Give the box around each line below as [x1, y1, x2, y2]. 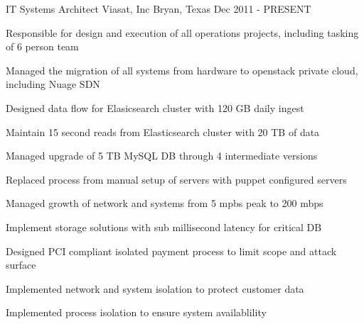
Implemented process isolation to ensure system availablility [6, 305, 267, 320]
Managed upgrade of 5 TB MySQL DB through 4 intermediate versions [6, 148, 318, 163]
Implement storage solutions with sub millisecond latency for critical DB [6, 219, 322, 234]
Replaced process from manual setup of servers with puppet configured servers [6, 172, 347, 186]
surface [6, 257, 36, 272]
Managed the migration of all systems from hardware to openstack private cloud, [6, 62, 358, 77]
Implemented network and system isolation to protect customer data [6, 281, 304, 296]
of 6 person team [6, 39, 79, 54]
